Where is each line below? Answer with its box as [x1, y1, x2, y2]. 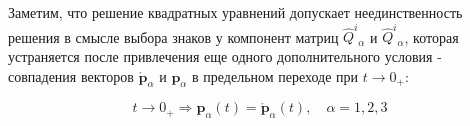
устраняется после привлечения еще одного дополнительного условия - [8, 45, 442, 66]
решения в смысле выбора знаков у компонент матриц [8, 26, 339, 47]
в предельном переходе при [192, 65, 359, 86]
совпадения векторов [8, 65, 134, 86]
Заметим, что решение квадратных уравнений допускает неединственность [8, 2, 463, 22]
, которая [404, 26, 459, 47]
